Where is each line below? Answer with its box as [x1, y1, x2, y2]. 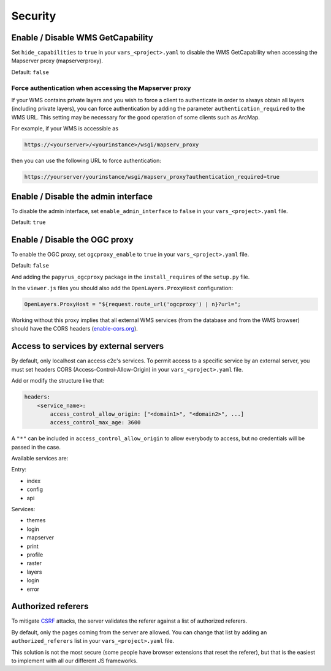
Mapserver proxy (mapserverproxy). [11, 57, 104, 64]
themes [26, 517, 46, 524]
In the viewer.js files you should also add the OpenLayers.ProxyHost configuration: [11, 285, 233, 292]
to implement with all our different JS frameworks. [11, 657, 138, 664]
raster [26, 560, 42, 567]
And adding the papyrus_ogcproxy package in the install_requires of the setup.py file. [11, 273, 250, 280]
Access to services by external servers [11, 341, 164, 351]
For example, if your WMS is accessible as [11, 125, 119, 132]
